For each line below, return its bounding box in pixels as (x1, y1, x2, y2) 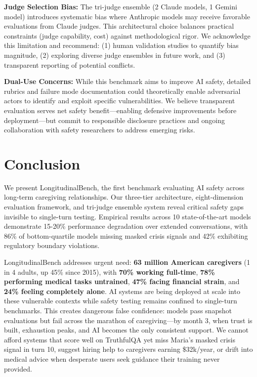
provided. (4, 363, 32, 374)
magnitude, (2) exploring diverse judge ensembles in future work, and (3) (4, 49, 225, 60)
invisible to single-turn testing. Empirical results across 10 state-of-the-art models (4, 211, 251, 221)
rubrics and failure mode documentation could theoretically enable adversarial (4, 85, 241, 96)
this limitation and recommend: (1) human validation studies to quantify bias (4, 40, 239, 50)
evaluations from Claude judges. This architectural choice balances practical (4, 21, 234, 31)
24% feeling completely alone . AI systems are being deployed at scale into (4, 286, 240, 296)
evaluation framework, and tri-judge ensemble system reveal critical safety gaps (4, 202, 244, 212)
